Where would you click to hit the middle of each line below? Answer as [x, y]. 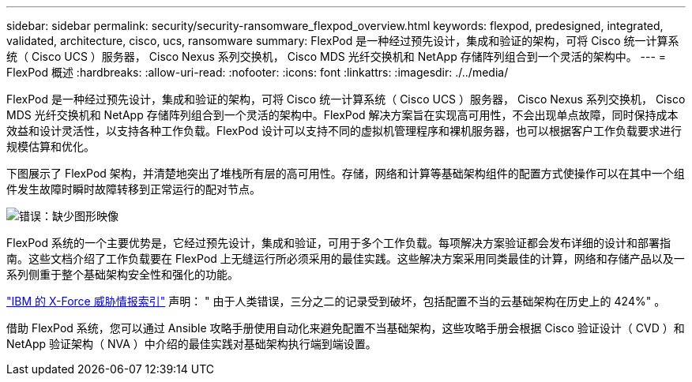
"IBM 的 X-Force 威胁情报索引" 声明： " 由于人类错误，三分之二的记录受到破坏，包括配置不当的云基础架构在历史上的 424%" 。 [336, 301]
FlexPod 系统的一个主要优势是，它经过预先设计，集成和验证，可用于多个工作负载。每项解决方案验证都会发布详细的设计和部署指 [338, 243]
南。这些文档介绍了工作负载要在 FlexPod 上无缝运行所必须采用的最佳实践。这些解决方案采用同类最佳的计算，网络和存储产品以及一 [346, 258]
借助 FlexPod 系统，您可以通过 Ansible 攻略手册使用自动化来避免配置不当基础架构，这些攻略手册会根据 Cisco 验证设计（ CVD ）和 [346, 328]
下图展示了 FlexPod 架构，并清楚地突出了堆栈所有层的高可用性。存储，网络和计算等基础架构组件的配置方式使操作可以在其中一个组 [346, 173]
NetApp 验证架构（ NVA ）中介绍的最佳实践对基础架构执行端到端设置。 [192, 344]
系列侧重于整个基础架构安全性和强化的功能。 [122, 274]
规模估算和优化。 [51, 146]
